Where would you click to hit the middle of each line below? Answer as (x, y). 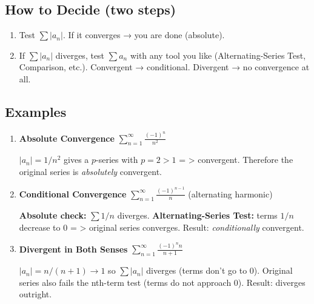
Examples (36, 111)
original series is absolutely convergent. (90, 172)
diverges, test (80, 55)
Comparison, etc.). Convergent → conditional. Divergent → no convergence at (164, 67)
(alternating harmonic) (230, 193)
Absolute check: (53, 215)
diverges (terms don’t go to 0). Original (219, 270)
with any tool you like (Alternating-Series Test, (218, 55)
